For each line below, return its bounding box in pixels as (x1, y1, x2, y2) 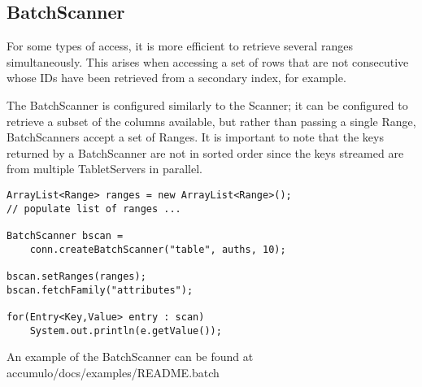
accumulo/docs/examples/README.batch (7, 363, 220, 380)
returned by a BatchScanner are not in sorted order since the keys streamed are (7, 144, 404, 161)
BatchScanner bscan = (7, 229, 124, 241)
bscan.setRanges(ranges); (7, 270, 146, 282)
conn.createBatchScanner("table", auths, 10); (29, 243, 286, 255)
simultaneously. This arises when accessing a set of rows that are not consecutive (7, 53, 409, 70)
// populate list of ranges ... (7, 202, 181, 215)
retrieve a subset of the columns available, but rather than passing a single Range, (7, 112, 416, 129)
